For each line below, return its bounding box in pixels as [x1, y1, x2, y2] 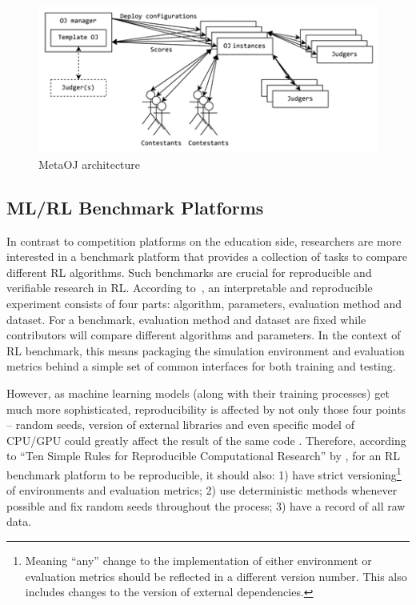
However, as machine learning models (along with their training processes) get [6, 384, 390, 401]
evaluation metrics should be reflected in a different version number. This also [25, 567, 407, 584]
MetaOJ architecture [38, 155, 141, 172]
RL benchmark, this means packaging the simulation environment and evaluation [6, 342, 405, 359]
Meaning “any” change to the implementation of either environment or [25, 551, 372, 568]
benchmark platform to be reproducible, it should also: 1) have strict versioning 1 [6, 463, 402, 483]
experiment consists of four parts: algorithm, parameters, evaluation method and [6, 294, 402, 311]
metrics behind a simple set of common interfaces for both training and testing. [6, 358, 396, 375]
